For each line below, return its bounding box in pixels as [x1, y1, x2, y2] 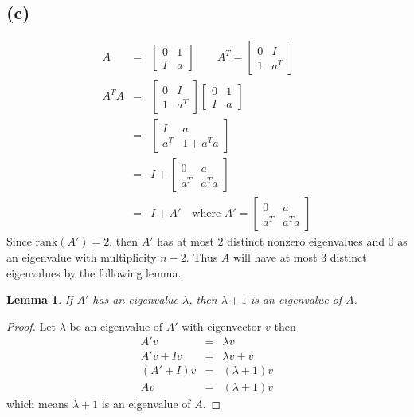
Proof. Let [6, 317, 56, 334]
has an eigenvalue [92, 291, 178, 308]
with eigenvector [182, 317, 262, 334]
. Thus [186, 248, 218, 265]
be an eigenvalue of [69, 317, 163, 334]
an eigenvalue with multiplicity [6, 248, 157, 265]
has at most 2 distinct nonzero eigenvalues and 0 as [157, 233, 408, 250]
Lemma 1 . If [6, 291, 73, 308]
